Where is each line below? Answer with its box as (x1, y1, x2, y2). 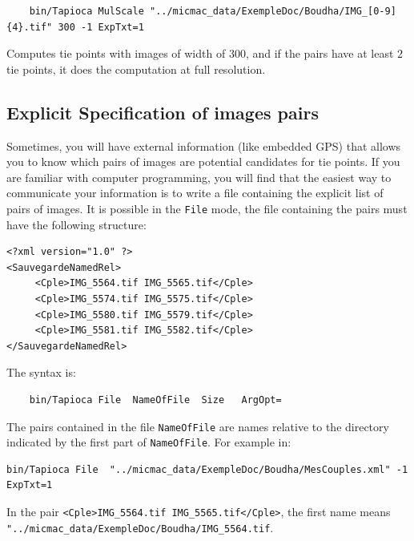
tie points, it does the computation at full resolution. (6, 60, 266, 77)
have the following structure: (6, 216, 147, 232)
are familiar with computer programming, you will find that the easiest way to (6, 168, 392, 185)
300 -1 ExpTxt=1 (58, 21, 144, 33)
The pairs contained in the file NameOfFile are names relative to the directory (6, 418, 389, 434)
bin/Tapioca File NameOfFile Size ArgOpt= (29, 394, 282, 406)
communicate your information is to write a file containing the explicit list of (6, 184, 384, 201)
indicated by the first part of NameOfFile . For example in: (6, 434, 291, 450)
